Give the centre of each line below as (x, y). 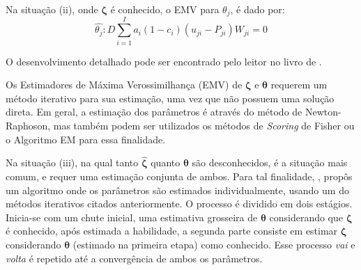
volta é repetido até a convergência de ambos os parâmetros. (134, 258)
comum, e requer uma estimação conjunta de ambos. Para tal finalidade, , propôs (179, 176)
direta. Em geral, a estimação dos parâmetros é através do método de (154, 112)
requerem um (299, 85)
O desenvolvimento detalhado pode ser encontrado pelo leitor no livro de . (164, 61)
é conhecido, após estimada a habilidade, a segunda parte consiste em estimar (172, 231)
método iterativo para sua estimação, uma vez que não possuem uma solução (170, 98)
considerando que (306, 217)
